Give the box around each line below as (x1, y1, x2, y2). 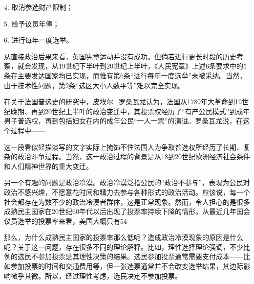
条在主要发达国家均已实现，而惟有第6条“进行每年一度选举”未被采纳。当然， (4, 70, 247, 80)
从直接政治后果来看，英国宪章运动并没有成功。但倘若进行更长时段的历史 (4, 51, 236, 61)
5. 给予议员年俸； (4, 18, 60, 28)
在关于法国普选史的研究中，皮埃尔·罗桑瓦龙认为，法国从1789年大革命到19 (4, 96, 242, 107)
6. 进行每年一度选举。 (4, 35, 73, 45)
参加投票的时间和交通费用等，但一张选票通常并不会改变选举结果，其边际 (10, 261, 243, 271)
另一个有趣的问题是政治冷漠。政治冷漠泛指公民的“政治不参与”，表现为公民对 (4, 177, 250, 188)
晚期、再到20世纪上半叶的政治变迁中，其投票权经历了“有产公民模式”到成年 (10, 106, 250, 116)
